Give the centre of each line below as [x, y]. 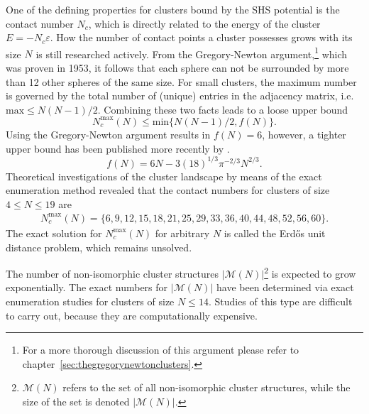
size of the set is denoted [76, 401]
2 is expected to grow [310, 272]
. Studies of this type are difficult [280, 301]
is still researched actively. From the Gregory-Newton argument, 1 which [192, 53]
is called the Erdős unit [275, 233]
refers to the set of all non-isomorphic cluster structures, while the [206, 387]
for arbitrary [182, 233]
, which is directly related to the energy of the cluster [204, 23]
